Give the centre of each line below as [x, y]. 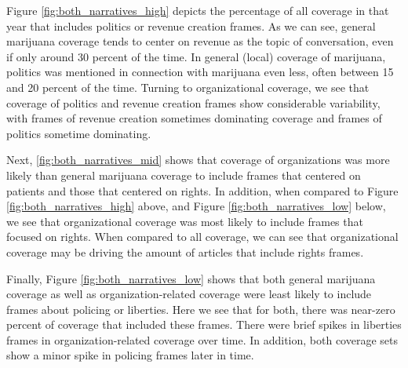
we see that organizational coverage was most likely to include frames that [185, 221]
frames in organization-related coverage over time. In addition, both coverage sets [202, 339]
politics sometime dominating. [79, 133]
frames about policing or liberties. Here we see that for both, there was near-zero [201, 309]
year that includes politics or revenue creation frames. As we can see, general [191, 26]
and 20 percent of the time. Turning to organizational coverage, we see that [188, 87]
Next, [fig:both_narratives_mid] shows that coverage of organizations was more [198, 160]
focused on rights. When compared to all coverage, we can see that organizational [202, 237]
